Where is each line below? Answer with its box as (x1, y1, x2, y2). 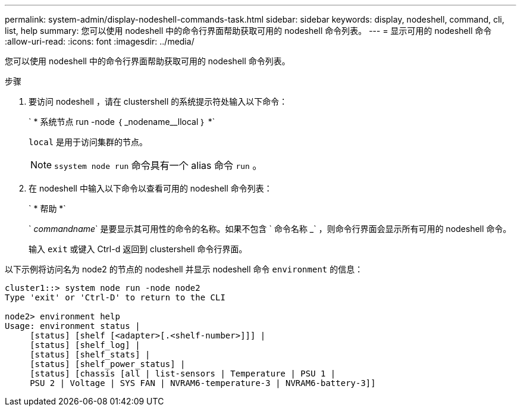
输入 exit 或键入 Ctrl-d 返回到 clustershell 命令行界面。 (29, 244, 247, 254)
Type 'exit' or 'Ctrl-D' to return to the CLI (5, 293, 225, 302)
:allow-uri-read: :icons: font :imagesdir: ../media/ (5, 36, 194, 46)
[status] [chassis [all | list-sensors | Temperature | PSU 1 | (30, 369, 336, 378)
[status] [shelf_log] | (30, 340, 140, 350)
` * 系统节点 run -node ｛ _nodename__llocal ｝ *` (29, 117, 215, 127)
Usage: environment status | (5, 321, 140, 331)
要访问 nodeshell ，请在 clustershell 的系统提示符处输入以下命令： (29, 96, 288, 106)
